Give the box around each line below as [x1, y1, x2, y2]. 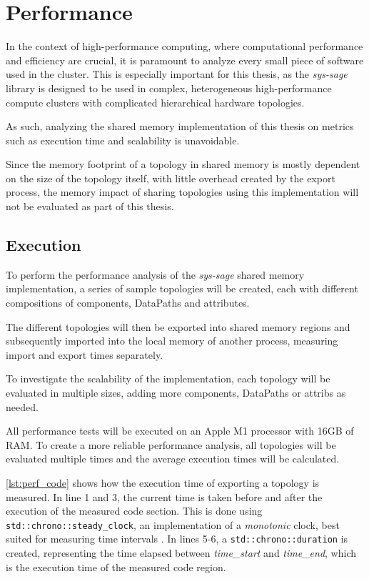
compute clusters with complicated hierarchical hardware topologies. [6, 94, 305, 109]
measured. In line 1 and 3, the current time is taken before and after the [6, 489, 323, 504]
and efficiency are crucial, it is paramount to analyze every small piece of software [6, 52, 364, 67]
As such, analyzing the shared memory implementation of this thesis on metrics [6, 119, 354, 134]
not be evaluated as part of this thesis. [6, 199, 174, 214]
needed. [6, 399, 39, 414]
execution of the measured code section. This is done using [6, 503, 263, 518]
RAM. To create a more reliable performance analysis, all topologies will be [6, 437, 336, 452]
